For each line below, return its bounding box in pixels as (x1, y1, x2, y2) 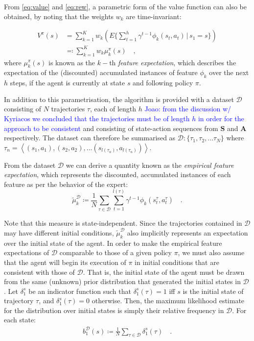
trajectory (4, 295, 34, 306)
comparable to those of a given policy (59, 247, 172, 258)
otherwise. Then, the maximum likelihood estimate (92, 295, 245, 306)
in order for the (198, 113, 244, 123)
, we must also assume (178, 247, 245, 258)
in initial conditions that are (135, 257, 219, 267)
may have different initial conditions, (4, 227, 114, 237)
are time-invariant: (126, 11, 182, 21)
